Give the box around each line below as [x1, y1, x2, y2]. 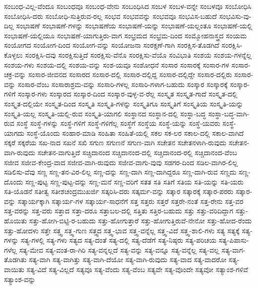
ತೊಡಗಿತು [4, 254, 27, 265]
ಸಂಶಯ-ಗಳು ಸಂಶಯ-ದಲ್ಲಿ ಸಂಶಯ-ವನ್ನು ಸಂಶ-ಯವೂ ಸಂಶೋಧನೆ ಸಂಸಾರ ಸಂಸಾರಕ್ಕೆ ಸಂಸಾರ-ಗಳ [4, 59, 229, 70]
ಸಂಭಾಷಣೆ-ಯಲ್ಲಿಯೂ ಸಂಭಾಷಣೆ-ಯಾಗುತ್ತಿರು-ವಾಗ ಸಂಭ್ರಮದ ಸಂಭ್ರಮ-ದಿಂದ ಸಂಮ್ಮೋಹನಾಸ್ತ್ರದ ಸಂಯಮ [4, 30, 247, 40]
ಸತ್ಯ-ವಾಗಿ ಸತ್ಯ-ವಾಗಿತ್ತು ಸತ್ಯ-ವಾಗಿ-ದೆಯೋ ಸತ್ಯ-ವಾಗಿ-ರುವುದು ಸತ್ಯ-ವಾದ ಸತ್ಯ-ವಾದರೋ [29, 254, 227, 265]
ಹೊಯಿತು [4, 215, 27, 226]
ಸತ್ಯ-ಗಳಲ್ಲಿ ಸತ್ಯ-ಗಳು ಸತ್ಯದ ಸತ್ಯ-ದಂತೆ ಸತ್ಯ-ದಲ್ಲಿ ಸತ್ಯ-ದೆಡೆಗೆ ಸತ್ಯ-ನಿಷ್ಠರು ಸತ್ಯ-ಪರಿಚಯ [20, 235, 217, 245]
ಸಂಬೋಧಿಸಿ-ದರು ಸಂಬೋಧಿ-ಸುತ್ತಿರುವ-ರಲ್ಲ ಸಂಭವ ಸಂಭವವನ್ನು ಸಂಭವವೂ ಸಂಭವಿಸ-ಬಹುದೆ [4, 10, 217, 21]
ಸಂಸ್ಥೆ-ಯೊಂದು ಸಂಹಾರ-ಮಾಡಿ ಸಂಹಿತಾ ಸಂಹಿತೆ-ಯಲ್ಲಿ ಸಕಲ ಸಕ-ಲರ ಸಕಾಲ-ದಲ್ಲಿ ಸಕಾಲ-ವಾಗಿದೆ [26, 127, 244, 138]
